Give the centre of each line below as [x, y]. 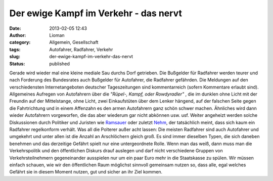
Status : [17, 64]
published [60, 64]
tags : [15, 49]
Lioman [57, 35]
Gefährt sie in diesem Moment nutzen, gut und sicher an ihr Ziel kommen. [86, 172]
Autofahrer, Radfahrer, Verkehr [81, 49]
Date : [15, 28]
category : [20, 42]
